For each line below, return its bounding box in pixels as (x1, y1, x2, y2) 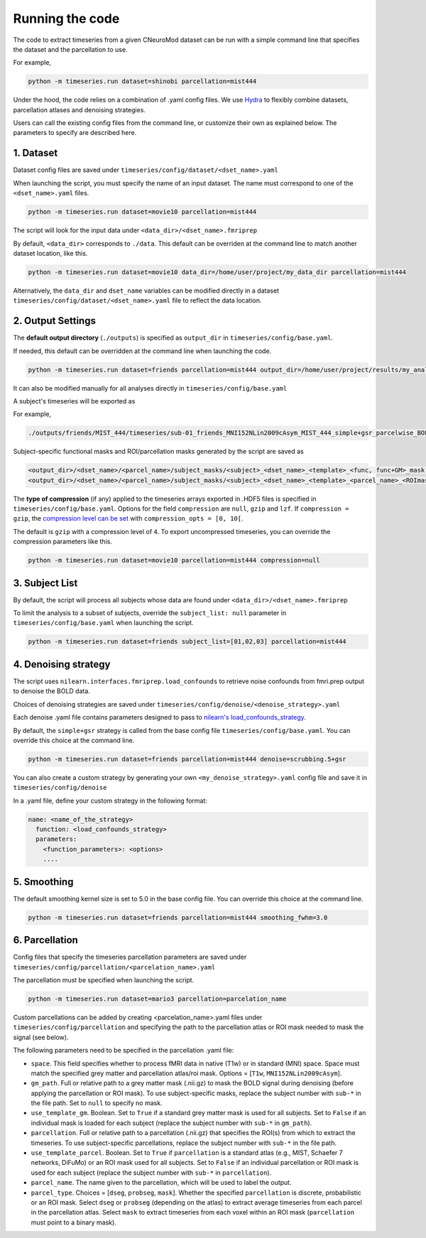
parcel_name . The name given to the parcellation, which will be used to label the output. (31, 1178, 292, 1187)
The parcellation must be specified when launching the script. (13, 975, 195, 984)
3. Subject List (13, 577, 78, 589)
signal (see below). (13, 1033, 69, 1041)
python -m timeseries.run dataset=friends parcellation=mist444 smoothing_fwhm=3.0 (28, 913, 328, 921)
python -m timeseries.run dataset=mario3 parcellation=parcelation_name (28, 994, 287, 1003)
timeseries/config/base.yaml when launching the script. (13, 619, 195, 627)
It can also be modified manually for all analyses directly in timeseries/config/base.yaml (13, 384, 288, 392)
